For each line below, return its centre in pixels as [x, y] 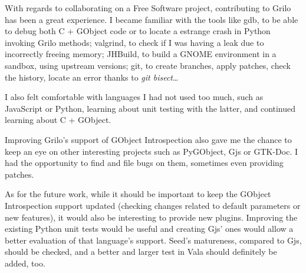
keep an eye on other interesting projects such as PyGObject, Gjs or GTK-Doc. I [152, 151]
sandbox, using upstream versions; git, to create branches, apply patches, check [148, 65]
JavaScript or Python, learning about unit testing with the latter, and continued [150, 108]
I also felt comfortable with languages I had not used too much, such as [134, 97]
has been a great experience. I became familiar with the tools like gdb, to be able [152, 19]
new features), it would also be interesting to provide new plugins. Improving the [151, 217]
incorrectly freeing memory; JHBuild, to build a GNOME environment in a [141, 54]
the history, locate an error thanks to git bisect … [92, 77]
